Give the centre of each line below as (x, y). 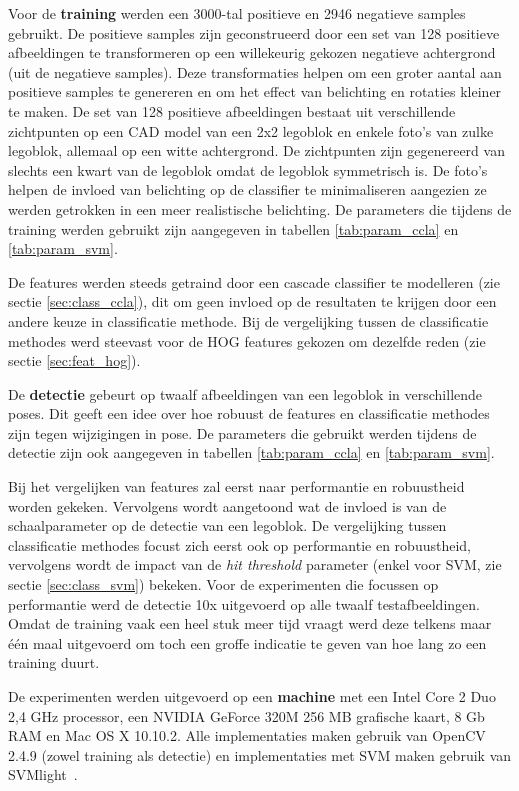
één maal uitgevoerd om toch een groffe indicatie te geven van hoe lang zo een (247, 642)
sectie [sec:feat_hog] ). (74, 360)
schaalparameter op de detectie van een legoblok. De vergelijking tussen (227, 525)
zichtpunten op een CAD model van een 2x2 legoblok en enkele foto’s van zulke (251, 130)
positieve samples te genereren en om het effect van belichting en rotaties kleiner (255, 91)
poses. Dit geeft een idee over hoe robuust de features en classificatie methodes (249, 413)
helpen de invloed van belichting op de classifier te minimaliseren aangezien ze (247, 189)
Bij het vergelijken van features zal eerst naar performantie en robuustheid (236, 486)
